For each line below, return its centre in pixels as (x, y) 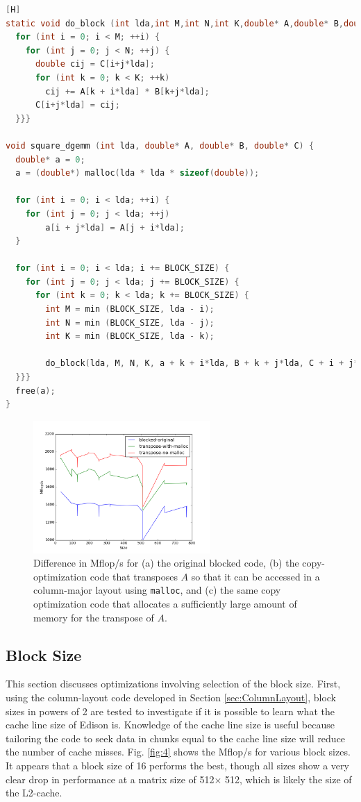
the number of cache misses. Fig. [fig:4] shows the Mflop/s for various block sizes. (178, 752)
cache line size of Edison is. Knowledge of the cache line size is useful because (170, 725)
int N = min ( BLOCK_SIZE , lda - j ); (130, 323)
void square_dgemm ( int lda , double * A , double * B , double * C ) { (160, 145)
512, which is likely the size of (288, 779)
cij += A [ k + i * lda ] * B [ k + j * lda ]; (127, 91)
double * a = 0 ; (50, 159)
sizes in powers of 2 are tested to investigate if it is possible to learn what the (170, 711)
